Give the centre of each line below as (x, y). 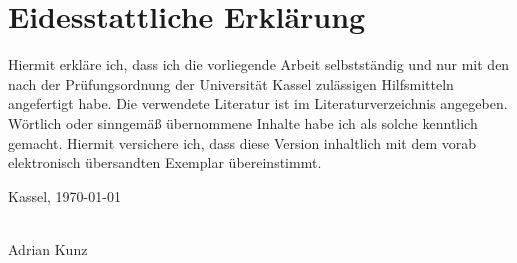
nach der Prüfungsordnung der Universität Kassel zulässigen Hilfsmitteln (231, 83)
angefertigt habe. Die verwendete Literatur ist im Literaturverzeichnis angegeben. (258, 103)
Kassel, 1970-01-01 (64, 195)
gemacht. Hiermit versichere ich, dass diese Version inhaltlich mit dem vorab (242, 142)
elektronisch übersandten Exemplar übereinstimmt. (165, 162)
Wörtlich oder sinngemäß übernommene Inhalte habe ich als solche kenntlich (243, 122)
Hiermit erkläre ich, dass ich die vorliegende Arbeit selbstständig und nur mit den (259, 64)
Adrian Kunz (48, 248)
